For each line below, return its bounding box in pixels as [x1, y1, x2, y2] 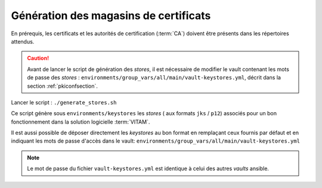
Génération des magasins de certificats [11, 9, 211, 22]
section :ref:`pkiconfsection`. [27, 82, 98, 90]
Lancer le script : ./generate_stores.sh [11, 98, 117, 106]
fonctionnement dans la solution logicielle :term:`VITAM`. [11, 118, 150, 125]
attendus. [11, 38, 35, 45]
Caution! [27, 54, 49, 62]
